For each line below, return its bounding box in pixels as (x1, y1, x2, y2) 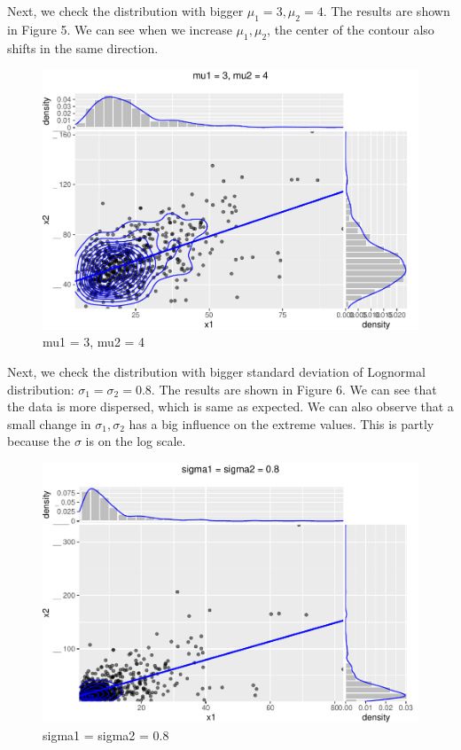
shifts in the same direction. (7, 38, 159, 57)
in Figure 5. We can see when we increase (7, 20, 232, 38)
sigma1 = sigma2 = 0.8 (43, 726, 169, 744)
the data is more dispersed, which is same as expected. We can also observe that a (7, 397, 454, 416)
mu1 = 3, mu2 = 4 (43, 332, 145, 351)
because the (7, 432, 71, 450)
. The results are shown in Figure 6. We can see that (151, 379, 437, 398)
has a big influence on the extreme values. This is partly (129, 414, 434, 433)
